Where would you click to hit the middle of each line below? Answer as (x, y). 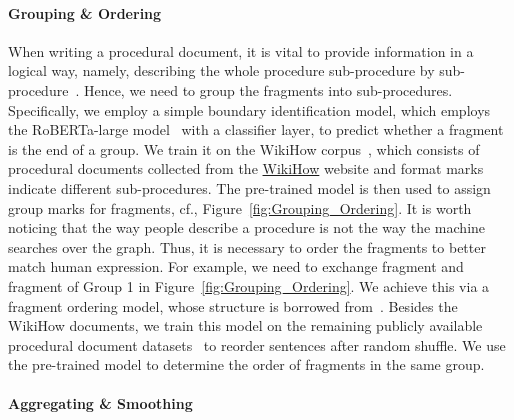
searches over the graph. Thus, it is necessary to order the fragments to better (247, 246)
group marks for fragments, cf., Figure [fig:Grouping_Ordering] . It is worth (240, 207)
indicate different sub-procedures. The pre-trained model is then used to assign (249, 187)
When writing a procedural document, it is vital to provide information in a (241, 50)
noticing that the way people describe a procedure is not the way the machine (247, 227)
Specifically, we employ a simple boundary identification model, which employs (249, 109)
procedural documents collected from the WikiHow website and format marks (246, 168)
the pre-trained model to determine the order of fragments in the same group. (246, 364)
